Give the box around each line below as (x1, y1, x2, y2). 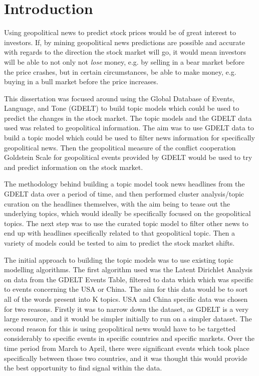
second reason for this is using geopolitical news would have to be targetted (4, 323, 236, 333)
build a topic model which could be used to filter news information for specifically (4, 132, 255, 143)
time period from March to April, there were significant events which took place (4, 342, 249, 353)
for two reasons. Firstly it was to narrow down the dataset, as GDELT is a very (4, 303, 249, 314)
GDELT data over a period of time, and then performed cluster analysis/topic (4, 189, 244, 199)
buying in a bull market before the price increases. (4, 76, 158, 87)
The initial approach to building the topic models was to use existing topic (4, 254, 233, 265)
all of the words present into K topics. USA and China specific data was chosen (4, 293, 248, 304)
